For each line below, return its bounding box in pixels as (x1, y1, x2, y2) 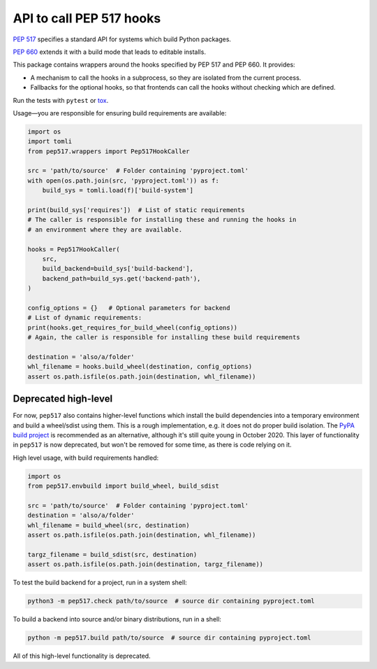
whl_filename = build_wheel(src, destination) (27, 521, 190, 529)
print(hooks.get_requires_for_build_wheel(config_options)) (27, 323, 238, 332)
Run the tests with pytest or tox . (13, 96, 109, 104)
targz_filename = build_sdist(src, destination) (27, 550, 198, 558)
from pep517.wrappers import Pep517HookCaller (27, 147, 190, 155)
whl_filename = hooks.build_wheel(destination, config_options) (27, 362, 253, 371)
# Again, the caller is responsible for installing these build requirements (27, 333, 300, 341)
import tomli (27, 137, 73, 146)
